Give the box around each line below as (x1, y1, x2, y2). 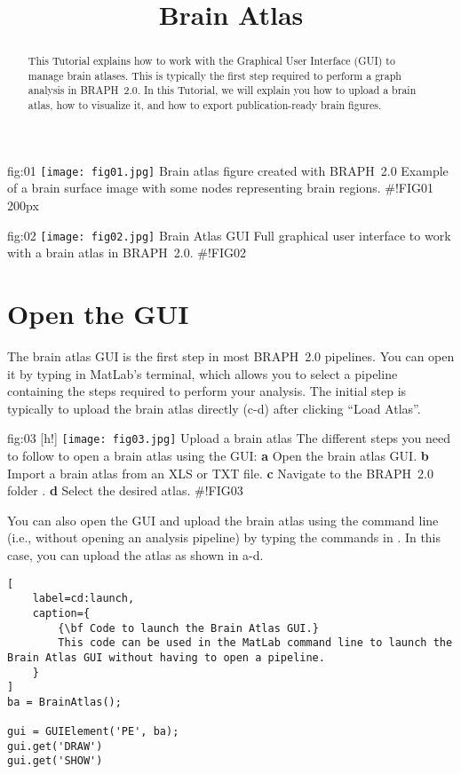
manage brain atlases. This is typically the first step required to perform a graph (28, 67, 401, 83)
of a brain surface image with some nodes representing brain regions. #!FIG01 (7, 178, 434, 197)
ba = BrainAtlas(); (7, 695, 122, 708)
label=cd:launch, (32, 592, 135, 605)
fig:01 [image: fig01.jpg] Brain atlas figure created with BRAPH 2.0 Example (7, 161, 449, 179)
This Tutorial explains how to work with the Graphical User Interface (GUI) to (28, 53, 395, 68)
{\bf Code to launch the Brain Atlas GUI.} (58, 621, 319, 635)
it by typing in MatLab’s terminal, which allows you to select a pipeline (7, 364, 398, 383)
